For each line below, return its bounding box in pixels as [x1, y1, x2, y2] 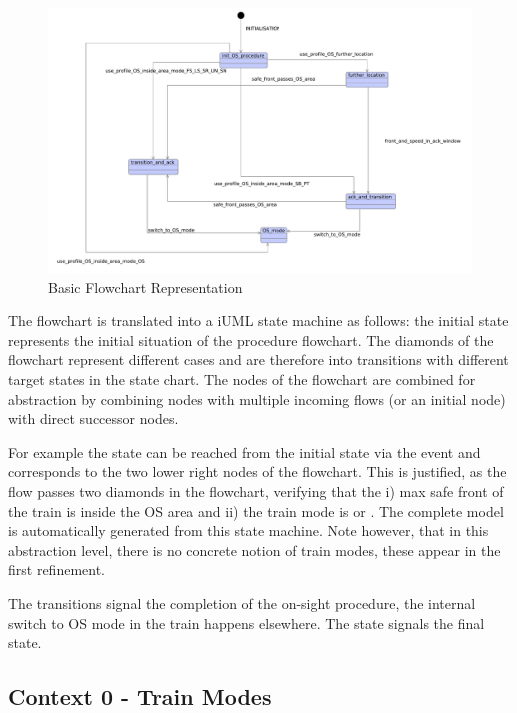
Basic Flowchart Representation [48, 276, 243, 297]
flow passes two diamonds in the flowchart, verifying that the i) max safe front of [8, 480, 504, 501]
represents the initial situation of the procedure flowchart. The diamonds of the [8, 329, 494, 350]
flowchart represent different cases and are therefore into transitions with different [8, 349, 509, 370]
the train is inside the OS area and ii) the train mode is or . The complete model [8, 500, 504, 521]
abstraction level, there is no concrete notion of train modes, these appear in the [8, 539, 501, 560]
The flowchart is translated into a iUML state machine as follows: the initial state [8, 310, 509, 331]
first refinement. [8, 559, 105, 580]
